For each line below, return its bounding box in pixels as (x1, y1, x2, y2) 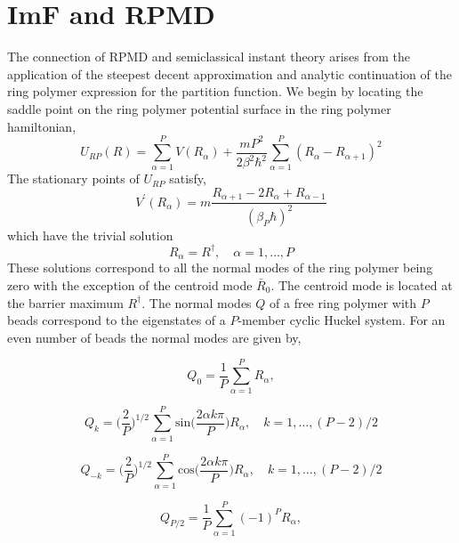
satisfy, (169, 169, 206, 188)
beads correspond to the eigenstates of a (7, 311, 226, 329)
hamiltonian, (7, 117, 76, 135)
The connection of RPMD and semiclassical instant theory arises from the (7, 47, 411, 66)
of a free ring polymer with (270, 293, 417, 312)
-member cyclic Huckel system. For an (238, 311, 446, 329)
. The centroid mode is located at (270, 275, 453, 294)
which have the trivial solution (7, 225, 173, 244)
